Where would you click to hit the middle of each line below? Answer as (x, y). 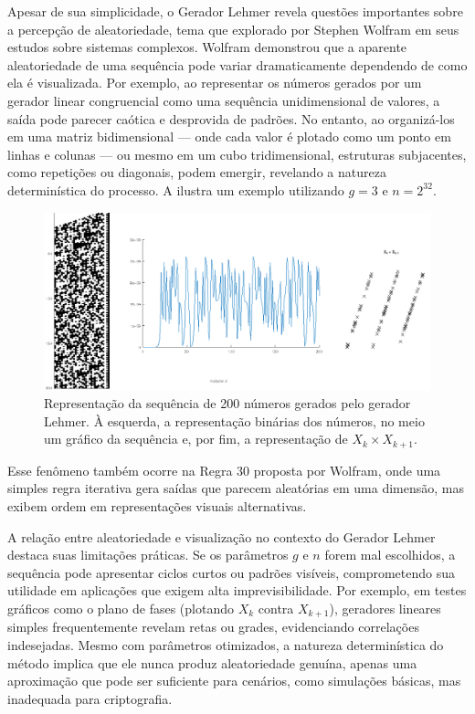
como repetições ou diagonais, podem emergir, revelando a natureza (197, 172)
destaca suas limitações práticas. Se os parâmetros (148, 555)
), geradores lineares (385, 608)
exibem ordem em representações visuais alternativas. (157, 505)
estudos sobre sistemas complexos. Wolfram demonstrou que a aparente (207, 47)
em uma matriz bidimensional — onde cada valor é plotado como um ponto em (229, 136)
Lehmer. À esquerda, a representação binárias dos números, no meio (234, 420)
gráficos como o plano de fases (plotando (121, 608)
